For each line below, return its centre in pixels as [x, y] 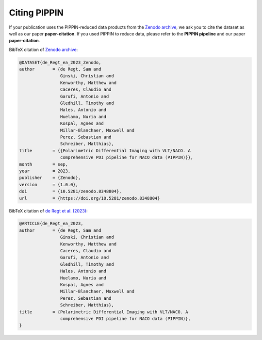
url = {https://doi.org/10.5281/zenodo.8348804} [90, 198]
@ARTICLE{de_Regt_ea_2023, [51, 224]
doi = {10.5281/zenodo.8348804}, [70, 191]
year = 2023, [45, 171]
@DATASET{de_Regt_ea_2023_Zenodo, [60, 62]
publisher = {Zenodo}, [50, 178]
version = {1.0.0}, [49, 185]
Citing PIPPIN [36, 13]
